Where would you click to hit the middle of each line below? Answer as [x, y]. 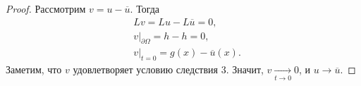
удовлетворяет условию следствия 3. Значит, [168, 69]
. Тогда [145, 8]
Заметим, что [34, 69]
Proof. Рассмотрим [46, 8]
